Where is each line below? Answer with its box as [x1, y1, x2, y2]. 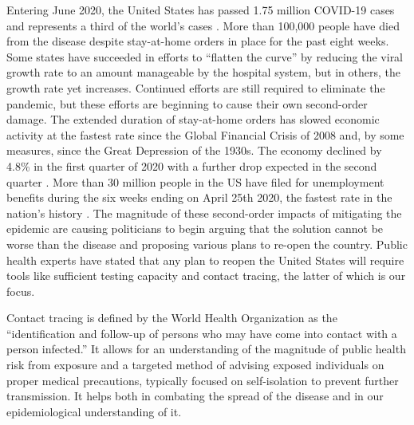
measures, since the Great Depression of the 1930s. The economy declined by [6, 142, 382, 159]
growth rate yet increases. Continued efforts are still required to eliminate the [6, 79, 385, 96]
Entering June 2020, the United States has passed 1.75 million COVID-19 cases [6, 2, 395, 18]
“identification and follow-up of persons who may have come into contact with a [6, 325, 397, 341]
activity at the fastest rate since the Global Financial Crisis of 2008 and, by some [6, 126, 404, 143]
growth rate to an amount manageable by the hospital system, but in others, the [6, 64, 400, 81]
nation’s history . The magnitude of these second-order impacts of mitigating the [6, 204, 402, 221]
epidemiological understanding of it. [6, 403, 182, 419]
